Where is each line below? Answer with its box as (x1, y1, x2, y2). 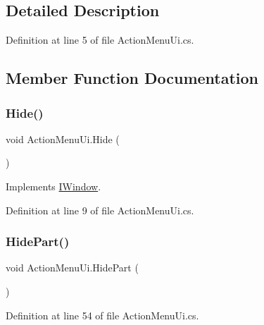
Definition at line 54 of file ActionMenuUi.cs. (6, 307, 199, 322)
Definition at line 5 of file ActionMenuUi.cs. (6, 32, 194, 47)
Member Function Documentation (6, 67, 259, 89)
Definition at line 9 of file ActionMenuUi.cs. (6, 202, 194, 217)
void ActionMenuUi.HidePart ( (6, 260, 139, 275)
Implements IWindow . (6, 178, 101, 193)
